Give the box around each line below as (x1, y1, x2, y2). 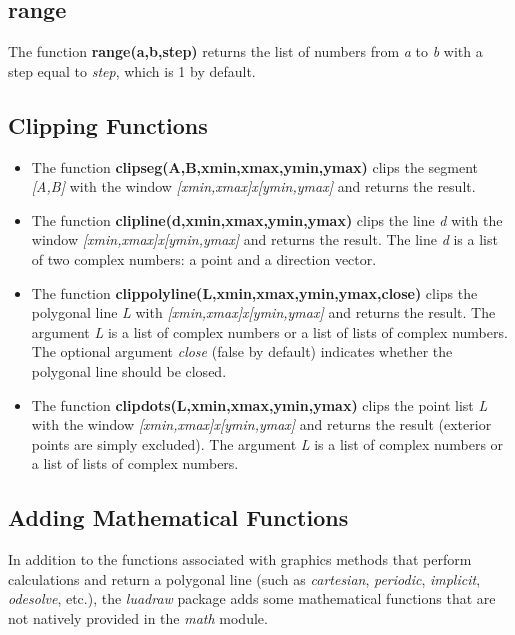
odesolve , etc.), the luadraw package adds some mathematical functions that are (8, 588, 496, 609)
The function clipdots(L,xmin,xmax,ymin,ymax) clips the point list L (31, 394, 488, 415)
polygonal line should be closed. (31, 360, 227, 381)
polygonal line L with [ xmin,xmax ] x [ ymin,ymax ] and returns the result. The (31, 302, 496, 323)
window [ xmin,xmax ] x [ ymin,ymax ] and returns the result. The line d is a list (31, 229, 498, 250)
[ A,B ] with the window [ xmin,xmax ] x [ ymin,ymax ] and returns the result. (31, 176, 476, 197)
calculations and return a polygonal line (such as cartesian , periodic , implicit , (8, 568, 481, 589)
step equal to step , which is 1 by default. (8, 60, 256, 81)
